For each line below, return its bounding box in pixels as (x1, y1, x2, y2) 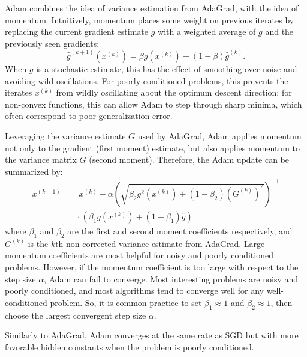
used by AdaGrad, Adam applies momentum (137, 130, 302, 142)
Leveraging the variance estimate (5, 130, 126, 142)
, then (270, 296, 293, 308)
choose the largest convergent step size (5, 308, 146, 321)
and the (265, 25, 294, 38)
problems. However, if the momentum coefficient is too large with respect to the (5, 260, 299, 273)
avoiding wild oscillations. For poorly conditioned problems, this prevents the (5, 74, 288, 87)
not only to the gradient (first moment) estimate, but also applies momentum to (5, 141, 300, 154)
